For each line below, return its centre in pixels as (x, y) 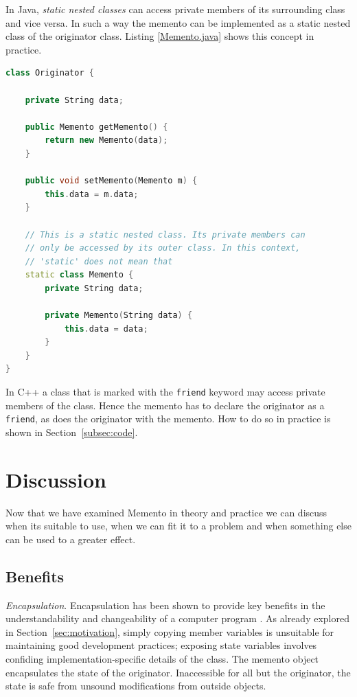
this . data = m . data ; (92, 194)
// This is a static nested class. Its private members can (165, 235)
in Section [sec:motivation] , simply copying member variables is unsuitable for (170, 631)
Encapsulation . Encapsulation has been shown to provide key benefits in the (165, 605)
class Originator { (50, 73)
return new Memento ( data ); (106, 140)
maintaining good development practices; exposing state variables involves (161, 645)
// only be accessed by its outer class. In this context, (163, 248)
